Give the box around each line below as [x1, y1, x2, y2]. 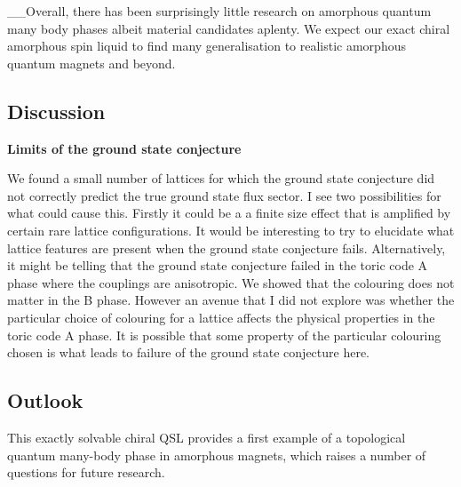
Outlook [7, 387, 83, 414]
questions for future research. [7, 463, 165, 482]
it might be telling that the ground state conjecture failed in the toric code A [7, 256, 428, 275]
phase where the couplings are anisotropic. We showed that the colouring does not [7, 273, 455, 291]
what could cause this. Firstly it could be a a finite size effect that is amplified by [7, 204, 451, 222]
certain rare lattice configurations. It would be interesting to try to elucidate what [7, 220, 455, 239]
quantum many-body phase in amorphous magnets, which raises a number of [7, 445, 426, 464]
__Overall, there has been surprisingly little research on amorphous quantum [7, 2, 432, 20]
